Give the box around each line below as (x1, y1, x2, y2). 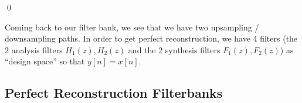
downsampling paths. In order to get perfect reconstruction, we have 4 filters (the (5, 32, 298, 44)
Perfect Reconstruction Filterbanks (5, 84, 223, 102)
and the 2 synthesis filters (128, 43, 220, 56)
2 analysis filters (5, 43, 63, 56)
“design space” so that (5, 55, 85, 67)
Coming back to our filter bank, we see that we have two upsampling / (5, 20, 259, 33)
